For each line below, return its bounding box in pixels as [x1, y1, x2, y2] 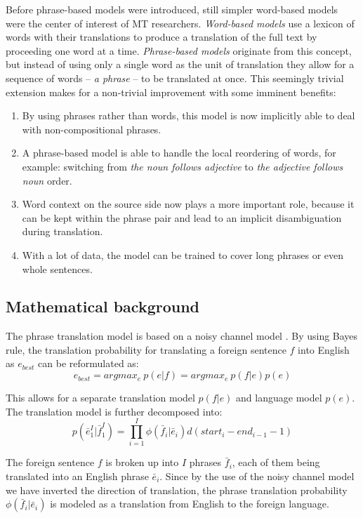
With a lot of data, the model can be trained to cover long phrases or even [22, 247, 344, 262]
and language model [236, 390, 322, 405]
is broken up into [105, 455, 179, 470]
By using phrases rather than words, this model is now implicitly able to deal [22, 108, 355, 123]
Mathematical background [6, 295, 200, 317]
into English [298, 342, 350, 357]
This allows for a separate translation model [6, 390, 195, 405]
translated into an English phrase [6, 468, 149, 483]
